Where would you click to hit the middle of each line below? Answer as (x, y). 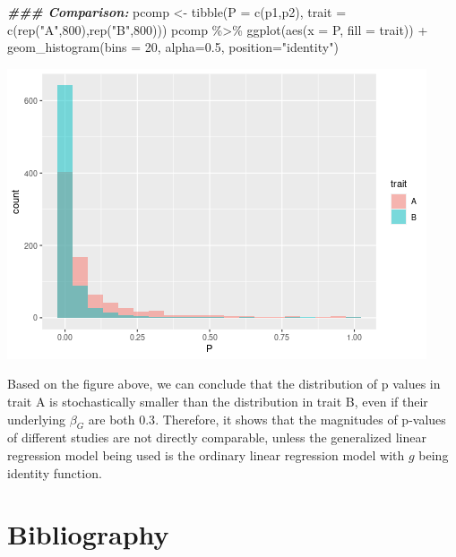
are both (112, 419)
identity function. (55, 472)
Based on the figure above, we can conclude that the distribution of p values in (224, 384)
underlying (37, 419)
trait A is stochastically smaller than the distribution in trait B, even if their (218, 401)
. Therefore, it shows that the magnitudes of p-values (301, 419)
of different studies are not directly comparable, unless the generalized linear (217, 437)
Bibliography (88, 534)
